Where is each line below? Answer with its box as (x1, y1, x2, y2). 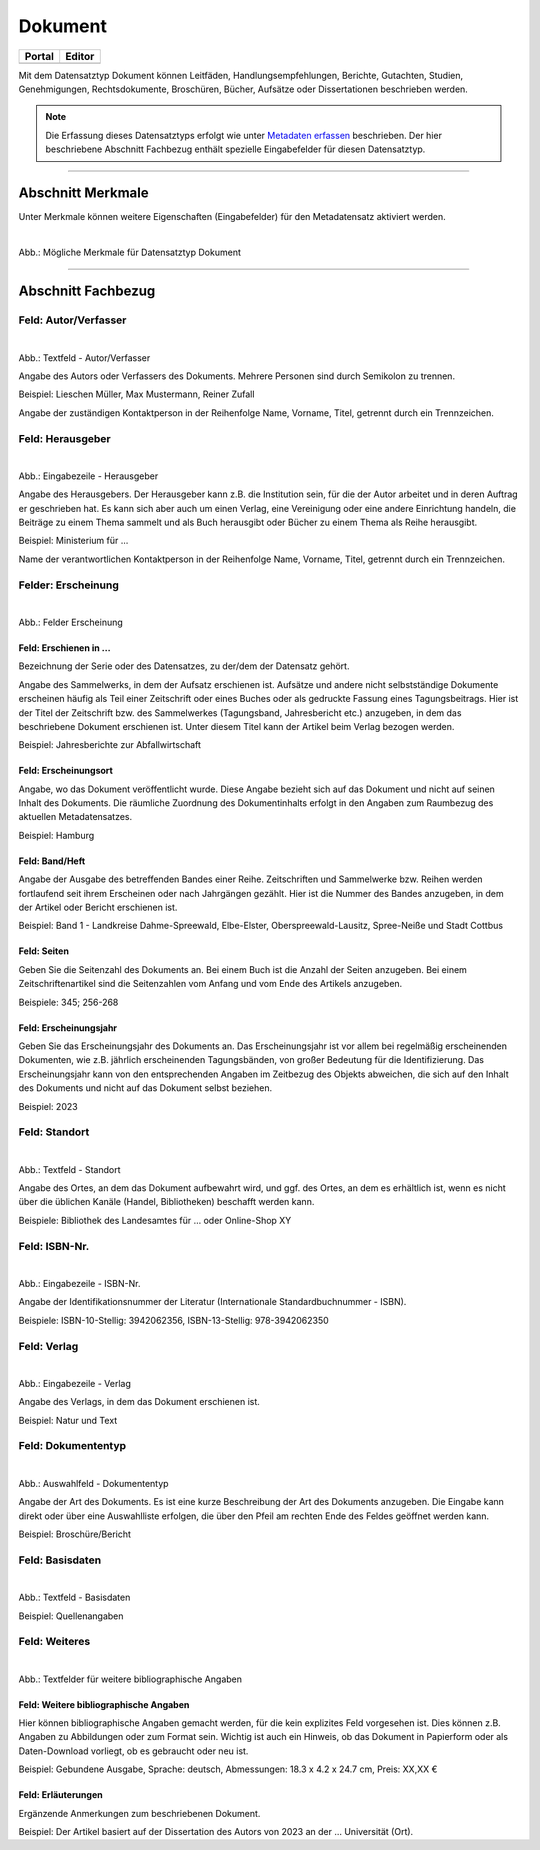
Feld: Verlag (18, 1339, 79, 1353)
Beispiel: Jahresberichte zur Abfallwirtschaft (18, 739, 202, 751)
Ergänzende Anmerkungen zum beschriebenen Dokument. (18, 1807, 261, 1819)
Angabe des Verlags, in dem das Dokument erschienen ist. (18, 1396, 260, 1408)
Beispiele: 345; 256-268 (18, 996, 119, 1008)
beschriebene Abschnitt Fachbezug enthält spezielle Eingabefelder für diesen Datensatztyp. (45, 143, 426, 155)
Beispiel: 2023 (18, 1100, 79, 1112)
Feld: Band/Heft (18, 855, 86, 867)
